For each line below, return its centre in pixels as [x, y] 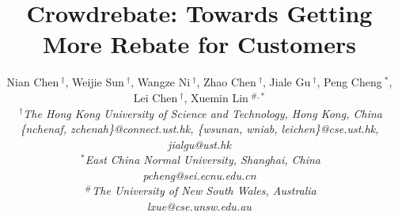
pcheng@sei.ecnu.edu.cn [199, 175]
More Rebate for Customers [199, 44]
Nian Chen [33, 82]
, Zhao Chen [226, 82]
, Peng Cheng [349, 82]
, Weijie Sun [95, 82]
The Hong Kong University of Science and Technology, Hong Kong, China [203, 113]
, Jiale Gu [287, 82]
